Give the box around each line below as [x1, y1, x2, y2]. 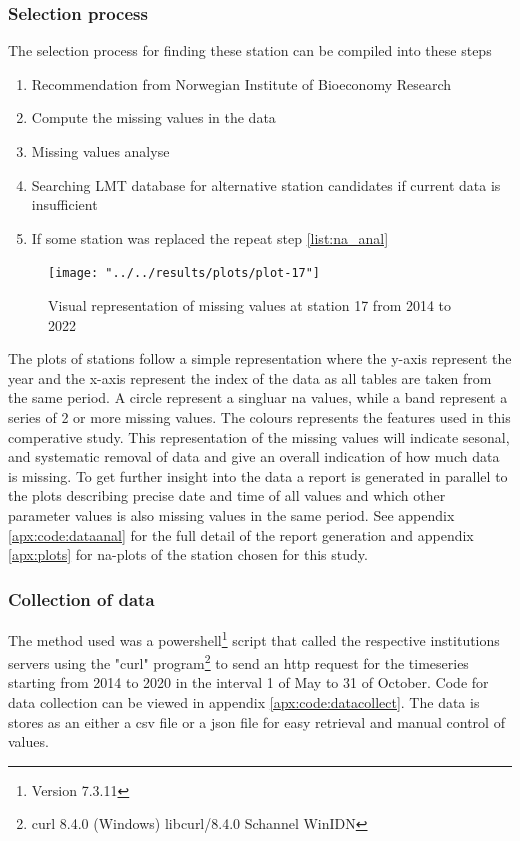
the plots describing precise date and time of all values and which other [8, 485, 446, 506]
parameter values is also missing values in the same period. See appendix [8, 504, 455, 525]
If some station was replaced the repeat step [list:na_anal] [31, 227, 389, 248]
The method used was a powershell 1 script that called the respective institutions [8, 626, 500, 650]
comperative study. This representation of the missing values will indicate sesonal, [8, 426, 510, 447]
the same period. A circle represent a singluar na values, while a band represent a [8, 387, 508, 408]
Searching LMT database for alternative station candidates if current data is [31, 174, 501, 195]
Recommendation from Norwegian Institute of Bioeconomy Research [31, 73, 452, 94]
